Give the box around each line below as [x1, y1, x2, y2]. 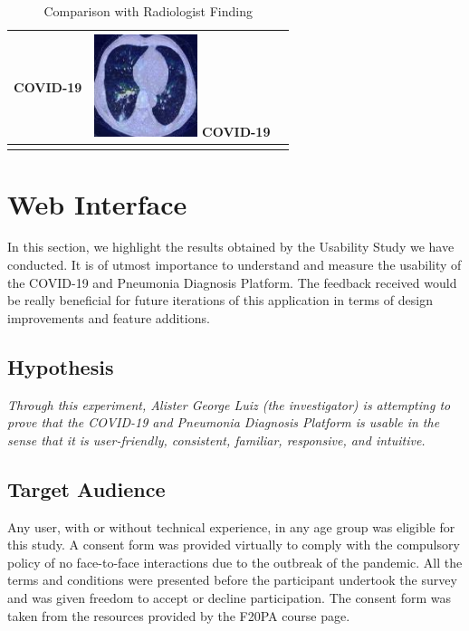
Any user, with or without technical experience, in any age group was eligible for [7, 517, 455, 536]
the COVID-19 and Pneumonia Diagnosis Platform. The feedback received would [7, 272, 457, 292]
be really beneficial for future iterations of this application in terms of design [7, 291, 433, 310]
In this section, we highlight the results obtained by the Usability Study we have [7, 237, 455, 256]
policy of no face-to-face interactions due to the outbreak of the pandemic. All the [7, 552, 463, 571]
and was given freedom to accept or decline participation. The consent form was [7, 588, 451, 607]
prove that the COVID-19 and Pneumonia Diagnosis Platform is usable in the [7, 413, 440, 432]
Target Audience [7, 474, 166, 502]
